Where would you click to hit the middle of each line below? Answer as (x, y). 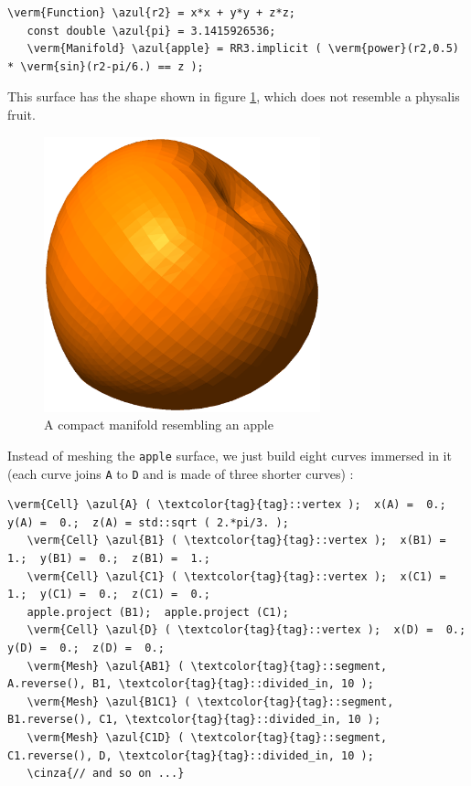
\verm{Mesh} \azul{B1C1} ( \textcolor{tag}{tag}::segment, (210, 701)
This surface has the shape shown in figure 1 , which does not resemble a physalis (234, 96)
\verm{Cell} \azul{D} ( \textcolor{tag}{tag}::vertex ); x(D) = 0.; (246, 630)
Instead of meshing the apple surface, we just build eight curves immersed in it (230, 455)
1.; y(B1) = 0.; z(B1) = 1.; (109, 559)
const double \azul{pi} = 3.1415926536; (151, 31)
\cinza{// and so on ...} (106, 774)
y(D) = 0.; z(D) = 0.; (86, 648)
